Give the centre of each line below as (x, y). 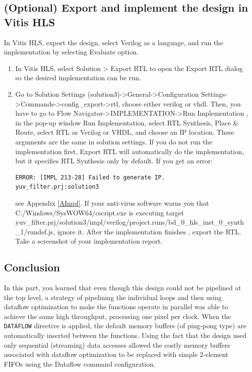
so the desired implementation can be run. (78, 78)
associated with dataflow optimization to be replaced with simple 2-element (116, 354)
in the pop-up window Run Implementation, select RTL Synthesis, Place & (127, 122)
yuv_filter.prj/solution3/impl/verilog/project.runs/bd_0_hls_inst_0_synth (130, 222)
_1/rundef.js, (35, 231)
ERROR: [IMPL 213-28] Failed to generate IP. (90, 177)
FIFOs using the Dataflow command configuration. (80, 363)
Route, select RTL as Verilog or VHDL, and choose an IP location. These (125, 132)
